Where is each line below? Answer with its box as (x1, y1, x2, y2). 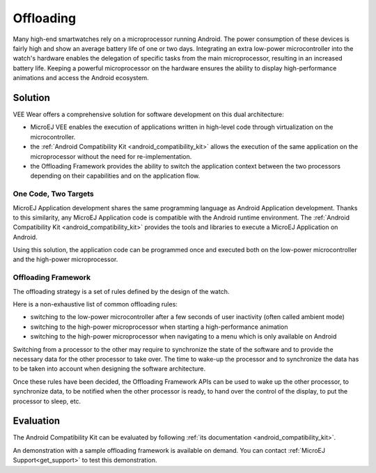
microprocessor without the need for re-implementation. (30, 152, 192, 160)
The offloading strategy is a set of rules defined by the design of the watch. (13, 287, 230, 295)
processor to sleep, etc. (13, 397, 81, 405)
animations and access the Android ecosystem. (13, 74, 149, 82)
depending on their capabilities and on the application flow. (30, 171, 201, 180)
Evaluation (13, 415, 61, 427)
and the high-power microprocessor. (13, 255, 118, 264)
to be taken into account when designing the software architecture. (13, 364, 206, 373)
